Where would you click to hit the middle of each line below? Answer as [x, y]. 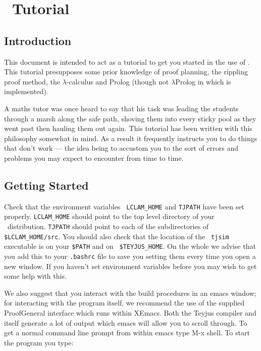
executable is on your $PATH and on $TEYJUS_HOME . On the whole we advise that [130, 246]
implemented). [26, 91]
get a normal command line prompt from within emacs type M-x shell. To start [127, 333]
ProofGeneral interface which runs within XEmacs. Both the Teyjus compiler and [130, 313]
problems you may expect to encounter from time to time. [94, 158]
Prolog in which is [203, 81]
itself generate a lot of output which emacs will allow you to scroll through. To [126, 322]
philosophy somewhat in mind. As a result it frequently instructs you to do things [131, 138]
